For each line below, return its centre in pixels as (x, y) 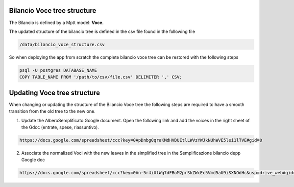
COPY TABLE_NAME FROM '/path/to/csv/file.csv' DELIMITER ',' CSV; (101, 77)
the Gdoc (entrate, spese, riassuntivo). (60, 127)
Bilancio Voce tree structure (53, 11)
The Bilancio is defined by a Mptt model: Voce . (56, 23)
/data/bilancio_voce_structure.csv (62, 44)
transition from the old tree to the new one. (52, 111)
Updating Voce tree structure (55, 93)
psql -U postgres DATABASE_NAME (58, 70)
